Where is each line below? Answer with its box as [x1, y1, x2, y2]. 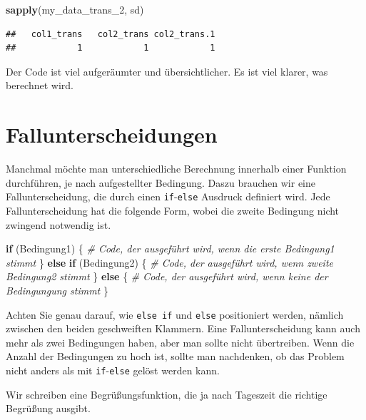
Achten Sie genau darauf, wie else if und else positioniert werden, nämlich [6, 307, 344, 322]
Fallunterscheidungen [6, 120, 218, 149]
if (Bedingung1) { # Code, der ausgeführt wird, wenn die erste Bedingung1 [6, 241, 335, 256]
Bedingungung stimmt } [6, 282, 108, 297]
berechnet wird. [6, 78, 73, 93]
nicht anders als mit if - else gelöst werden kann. [6, 362, 220, 377]
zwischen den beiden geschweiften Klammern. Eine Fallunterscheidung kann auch [6, 321, 360, 336]
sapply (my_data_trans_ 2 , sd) [6, 2, 144, 16]
